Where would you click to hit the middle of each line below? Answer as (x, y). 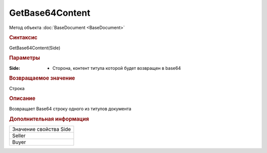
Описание (22, 98)
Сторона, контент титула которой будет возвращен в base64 (117, 68)
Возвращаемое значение (42, 78)
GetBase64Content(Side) (35, 48)
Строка (17, 88)
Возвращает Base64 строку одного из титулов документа (70, 109)
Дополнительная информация (49, 119)
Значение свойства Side (42, 129)
